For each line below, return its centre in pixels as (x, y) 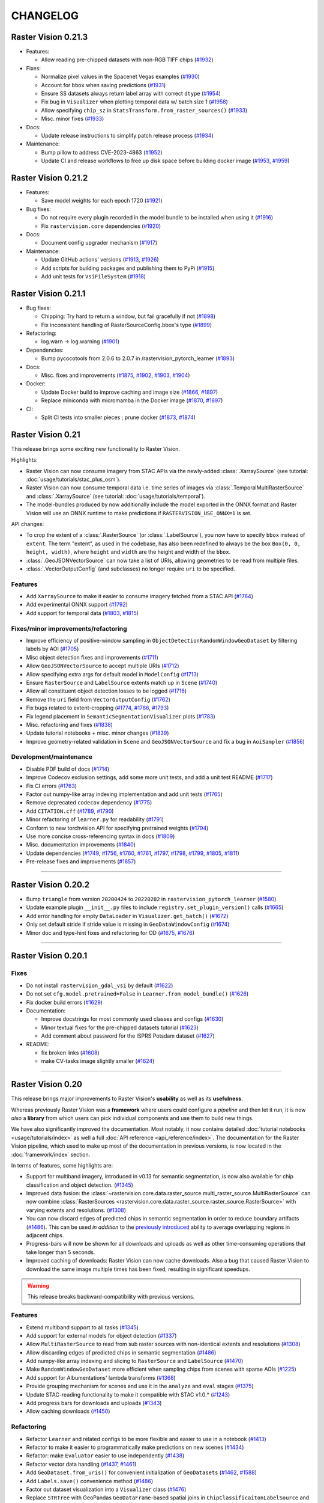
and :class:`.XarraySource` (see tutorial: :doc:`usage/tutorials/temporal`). (116, 496)
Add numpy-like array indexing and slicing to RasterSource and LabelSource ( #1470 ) (135, 1361)
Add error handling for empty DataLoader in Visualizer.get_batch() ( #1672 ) (127, 916)
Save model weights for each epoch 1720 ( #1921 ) (102, 201)
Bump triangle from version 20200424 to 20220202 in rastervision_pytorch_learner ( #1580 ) (151, 899)
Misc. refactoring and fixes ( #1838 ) (70, 724)
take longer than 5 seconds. (61, 1252)
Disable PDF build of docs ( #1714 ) (68, 769)
